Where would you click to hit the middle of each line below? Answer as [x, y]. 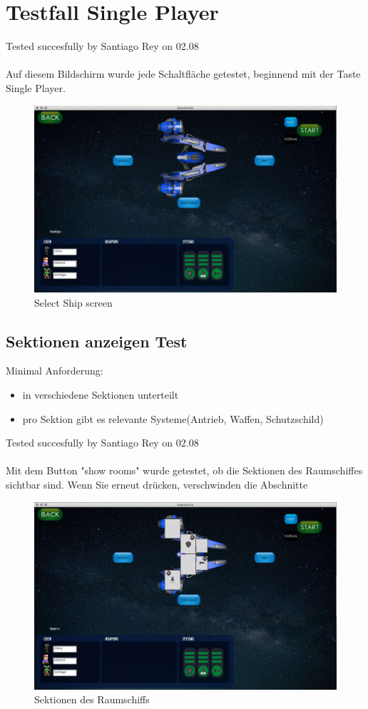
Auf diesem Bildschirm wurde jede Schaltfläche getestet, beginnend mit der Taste [183, 74]
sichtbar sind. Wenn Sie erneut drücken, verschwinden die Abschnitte [157, 484]
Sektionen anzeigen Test [97, 341]
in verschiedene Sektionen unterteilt [101, 394]
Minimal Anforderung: [55, 371]
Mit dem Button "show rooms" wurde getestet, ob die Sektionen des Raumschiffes [184, 470]
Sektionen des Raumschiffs [92, 699]
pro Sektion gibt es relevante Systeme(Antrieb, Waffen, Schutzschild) [173, 418]
